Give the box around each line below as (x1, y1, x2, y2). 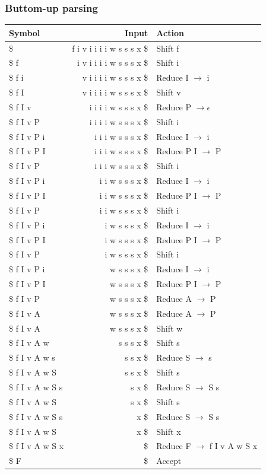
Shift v (156, 86, 181, 98)
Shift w (156, 322, 183, 334)
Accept (156, 454, 182, 467)
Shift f (156, 42, 179, 54)
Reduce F (156, 440, 191, 452)
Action (156, 26, 184, 39)
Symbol (9, 26, 40, 39)
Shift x (156, 425, 181, 437)
